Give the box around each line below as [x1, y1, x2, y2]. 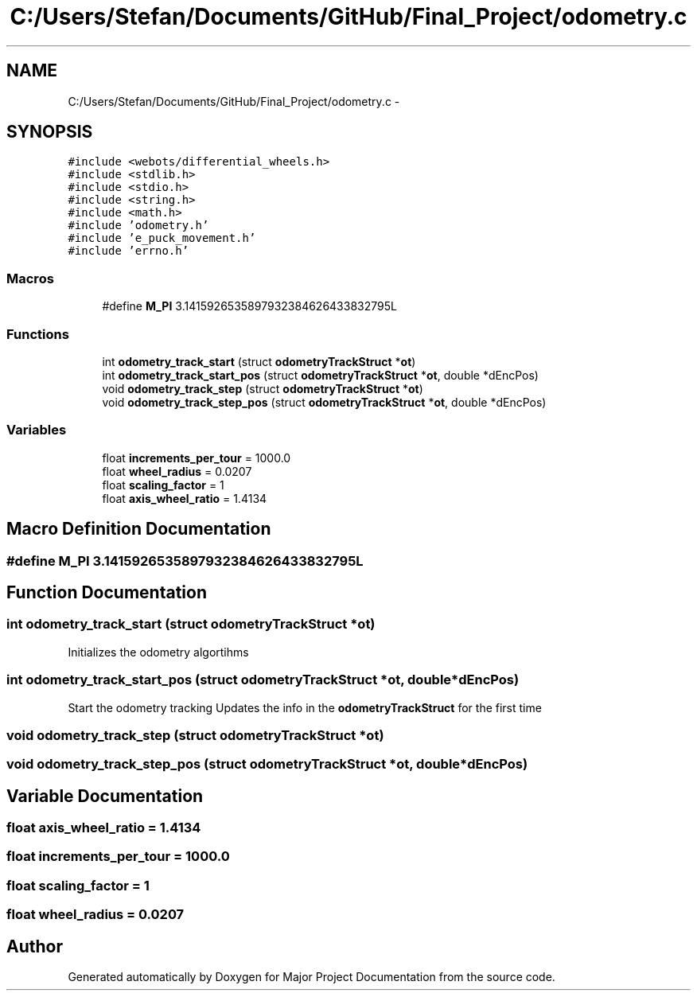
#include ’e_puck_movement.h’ [68, 232, 256, 245]
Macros [6, 270, 54, 286]
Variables [6, 422, 67, 438]
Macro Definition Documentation [6, 519, 271, 539]
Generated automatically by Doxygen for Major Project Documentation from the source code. [68, 970, 555, 984]
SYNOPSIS [6, 122, 93, 142]
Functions [6, 325, 69, 342]
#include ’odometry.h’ [68, 219, 209, 232]
